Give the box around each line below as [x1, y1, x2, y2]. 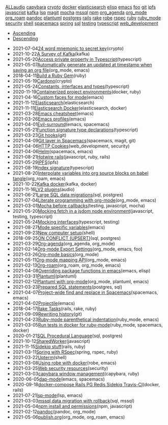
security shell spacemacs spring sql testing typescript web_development [5, 20, 158, 26]
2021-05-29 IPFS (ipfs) [12, 159, 59, 165]
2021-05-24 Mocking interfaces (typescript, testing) [12, 219, 120, 225]
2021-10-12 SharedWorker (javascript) [12, 338, 91, 344]
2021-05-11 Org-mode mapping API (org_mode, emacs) [12, 257, 127, 263]
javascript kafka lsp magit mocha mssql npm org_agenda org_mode [5, 9, 147, 15]
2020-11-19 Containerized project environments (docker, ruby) [12, 89, 141, 95]
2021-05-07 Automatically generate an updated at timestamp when [12, 62, 152, 67]
